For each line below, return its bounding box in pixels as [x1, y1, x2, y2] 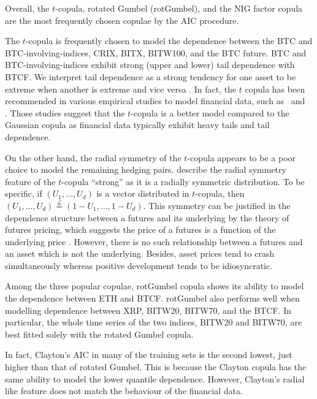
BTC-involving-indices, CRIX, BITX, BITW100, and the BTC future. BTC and [5, 46, 307, 59]
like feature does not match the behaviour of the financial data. [5, 384, 243, 397]
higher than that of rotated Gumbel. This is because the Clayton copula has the [5, 360, 307, 373]
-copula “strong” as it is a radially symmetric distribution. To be [61, 175, 305, 188]
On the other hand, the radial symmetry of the [5, 151, 181, 164]
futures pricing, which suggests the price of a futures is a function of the [5, 223, 276, 236]
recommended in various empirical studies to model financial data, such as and [5, 94, 305, 107]
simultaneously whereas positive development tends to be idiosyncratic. [5, 259, 273, 272]
